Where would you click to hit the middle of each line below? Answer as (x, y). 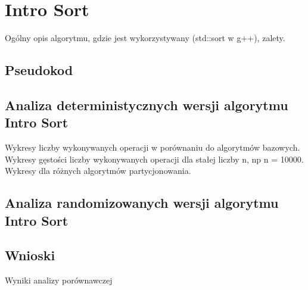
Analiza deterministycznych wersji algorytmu (147, 105)
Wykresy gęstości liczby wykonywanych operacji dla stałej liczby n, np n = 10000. (154, 159)
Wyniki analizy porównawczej (59, 280)
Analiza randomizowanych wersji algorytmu (142, 203)
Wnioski (30, 255)
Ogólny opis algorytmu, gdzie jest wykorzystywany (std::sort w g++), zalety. (145, 38)
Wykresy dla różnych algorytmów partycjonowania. (98, 171)
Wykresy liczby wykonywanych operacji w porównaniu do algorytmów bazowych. (153, 147)
